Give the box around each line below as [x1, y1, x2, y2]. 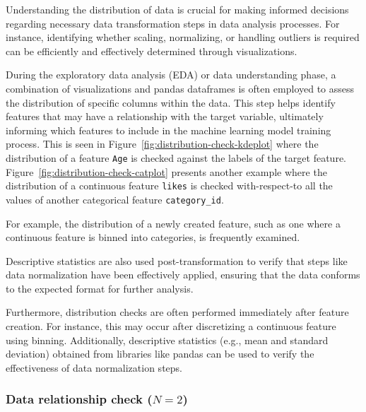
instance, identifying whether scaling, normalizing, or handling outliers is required [6, 30, 360, 45]
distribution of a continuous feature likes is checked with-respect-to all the [6, 178, 333, 193]
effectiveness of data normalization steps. [6, 360, 182, 375]
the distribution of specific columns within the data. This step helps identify [6, 95, 336, 110]
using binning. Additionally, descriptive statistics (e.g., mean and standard [6, 332, 329, 347]
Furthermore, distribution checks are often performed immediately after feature [6, 305, 349, 319]
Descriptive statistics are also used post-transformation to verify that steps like [6, 253, 348, 268]
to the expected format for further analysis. [6, 281, 194, 295]
